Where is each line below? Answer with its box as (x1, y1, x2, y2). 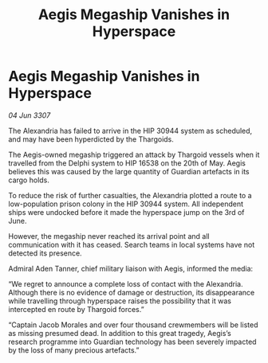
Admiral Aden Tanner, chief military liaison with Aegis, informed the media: (8, 263, 254, 273)
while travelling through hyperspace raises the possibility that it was (8, 296, 231, 306)
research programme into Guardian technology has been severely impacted (8, 337, 257, 346)
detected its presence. (8, 248, 82, 258)
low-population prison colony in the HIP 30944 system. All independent (8, 199, 244, 209)
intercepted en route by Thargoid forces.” (8, 304, 145, 314)
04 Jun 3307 (8, 110, 51, 120)
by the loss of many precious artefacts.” (8, 345, 140, 355)
